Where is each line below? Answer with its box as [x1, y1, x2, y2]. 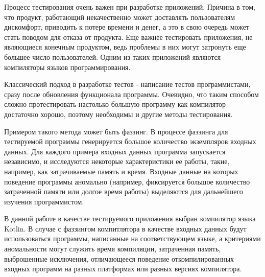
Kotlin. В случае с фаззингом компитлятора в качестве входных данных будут [4, 223, 247, 234]
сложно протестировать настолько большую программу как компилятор [4, 99, 226, 109]
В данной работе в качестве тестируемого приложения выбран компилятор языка [4, 213, 256, 224]
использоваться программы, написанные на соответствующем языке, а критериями [4, 233, 261, 244]
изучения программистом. [4, 196, 84, 206]
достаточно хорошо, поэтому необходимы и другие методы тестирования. [4, 108, 233, 119]
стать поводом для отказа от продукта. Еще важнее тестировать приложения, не [4, 31, 253, 42]
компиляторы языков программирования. [4, 61, 131, 72]
